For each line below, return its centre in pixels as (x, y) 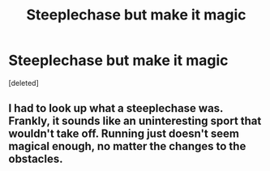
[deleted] (24, 83)
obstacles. (36, 159)
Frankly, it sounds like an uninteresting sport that (135, 121)
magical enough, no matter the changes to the (127, 146)
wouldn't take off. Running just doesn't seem (124, 134)
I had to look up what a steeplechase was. (116, 108)
